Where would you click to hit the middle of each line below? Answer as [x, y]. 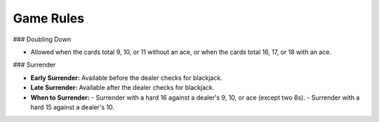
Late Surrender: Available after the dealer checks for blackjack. [122, 88]
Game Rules [48, 18]
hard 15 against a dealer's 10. [73, 107]
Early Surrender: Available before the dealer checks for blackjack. [126, 78]
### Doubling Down [42, 39]
